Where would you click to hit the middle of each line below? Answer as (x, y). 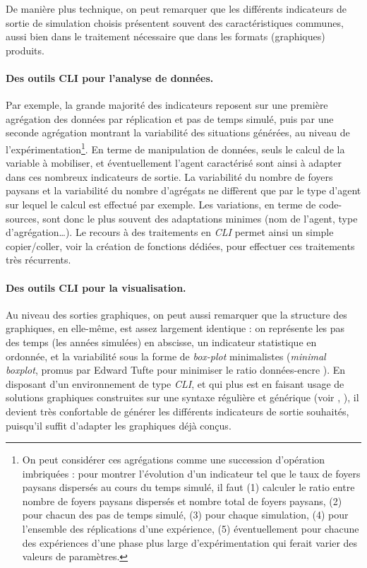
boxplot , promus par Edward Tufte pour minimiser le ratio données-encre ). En (176, 370)
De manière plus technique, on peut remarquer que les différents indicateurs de (176, 8)
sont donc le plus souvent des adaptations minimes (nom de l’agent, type (200, 218)
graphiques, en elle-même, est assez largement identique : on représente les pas (175, 328)
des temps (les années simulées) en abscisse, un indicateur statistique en (161, 342)
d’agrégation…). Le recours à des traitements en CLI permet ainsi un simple (170, 232)
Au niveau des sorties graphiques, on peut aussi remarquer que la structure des (176, 314)
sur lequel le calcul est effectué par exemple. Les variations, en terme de (161, 204)
